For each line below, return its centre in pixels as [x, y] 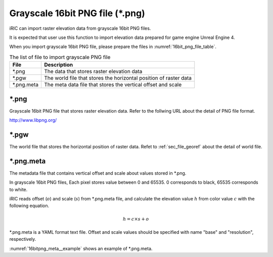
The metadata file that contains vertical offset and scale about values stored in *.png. [98, 173]
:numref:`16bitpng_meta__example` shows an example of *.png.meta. [81, 248]
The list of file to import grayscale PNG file [60, 57]
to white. [18, 189]
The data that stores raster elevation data [93, 72]
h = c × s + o [136, 219]
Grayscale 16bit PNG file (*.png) [77, 13]
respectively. [23, 239]
